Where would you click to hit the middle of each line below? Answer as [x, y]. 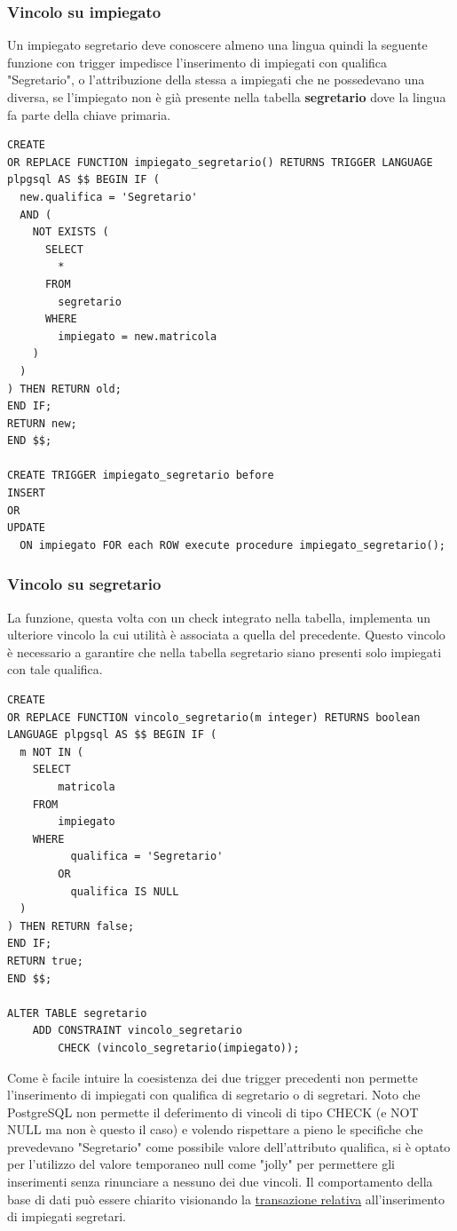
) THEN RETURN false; [71, 926]
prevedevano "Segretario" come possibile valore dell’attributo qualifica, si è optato [229, 1146]
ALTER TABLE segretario [77, 1013]
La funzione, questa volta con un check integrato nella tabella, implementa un [219, 617]
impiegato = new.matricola [138, 336]
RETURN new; [42, 423]
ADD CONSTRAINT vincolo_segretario [137, 1031]
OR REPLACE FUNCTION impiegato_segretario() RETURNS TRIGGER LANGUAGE [220, 162]
